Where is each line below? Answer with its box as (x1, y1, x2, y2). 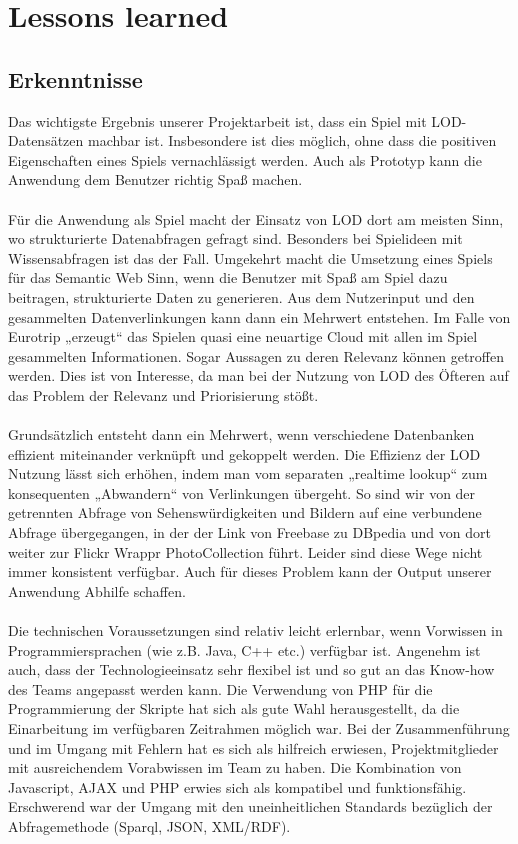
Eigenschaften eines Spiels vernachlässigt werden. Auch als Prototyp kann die (8, 149, 482, 170)
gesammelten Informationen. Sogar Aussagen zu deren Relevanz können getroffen (8, 345, 504, 366)
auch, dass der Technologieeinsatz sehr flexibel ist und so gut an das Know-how (8, 659, 495, 680)
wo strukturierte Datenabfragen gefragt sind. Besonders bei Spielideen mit (8, 228, 463, 249)
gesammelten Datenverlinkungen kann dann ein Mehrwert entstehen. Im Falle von (8, 306, 511, 327)
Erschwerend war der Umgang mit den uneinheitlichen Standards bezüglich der (8, 796, 493, 817)
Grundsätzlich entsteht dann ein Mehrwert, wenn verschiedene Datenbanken (8, 424, 475, 445)
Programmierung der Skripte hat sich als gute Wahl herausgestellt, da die (8, 698, 460, 719)
